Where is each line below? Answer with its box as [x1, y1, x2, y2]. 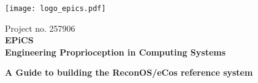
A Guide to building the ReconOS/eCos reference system [5, 66, 253, 79]
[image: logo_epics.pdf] [5, 4, 106, 13]
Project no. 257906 [5, 21, 75, 34]
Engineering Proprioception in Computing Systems [5, 45, 226, 58]
